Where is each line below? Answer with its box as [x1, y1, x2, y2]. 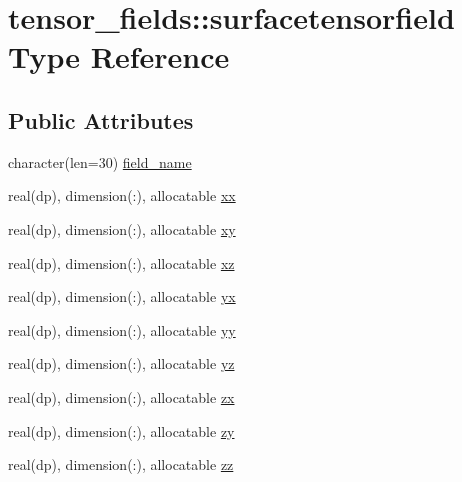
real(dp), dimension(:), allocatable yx [8, 286, 236, 307]
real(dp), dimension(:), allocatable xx [8, 185, 236, 206]
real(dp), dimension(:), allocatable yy [8, 319, 236, 340]
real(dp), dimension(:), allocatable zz [8, 454, 234, 475]
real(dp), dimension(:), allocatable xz [8, 252, 235, 273]
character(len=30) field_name [8, 151, 192, 172]
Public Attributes [8, 104, 194, 135]
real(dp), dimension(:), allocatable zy [8, 420, 235, 441]
